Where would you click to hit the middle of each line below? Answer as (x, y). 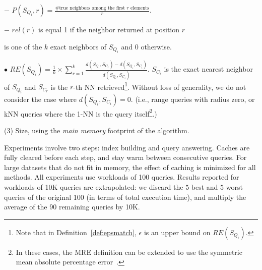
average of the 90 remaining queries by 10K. (72, 207)
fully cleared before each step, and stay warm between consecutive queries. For (125, 157)
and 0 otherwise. (146, 46)
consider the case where (41, 99)
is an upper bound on (177, 232)
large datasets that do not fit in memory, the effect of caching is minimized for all (130, 167)
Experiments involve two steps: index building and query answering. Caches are (127, 147)
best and (205, 186)
